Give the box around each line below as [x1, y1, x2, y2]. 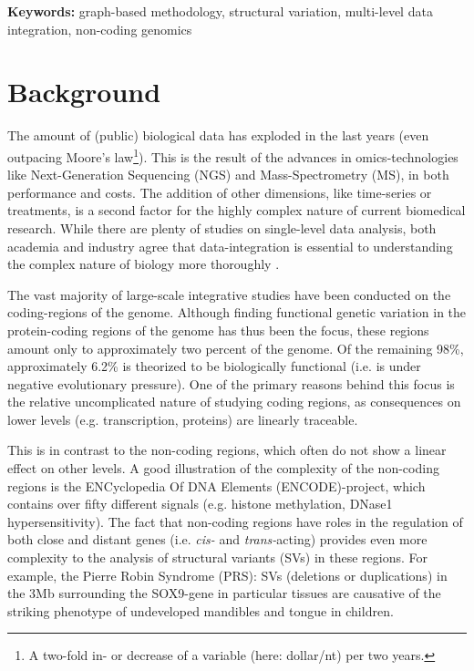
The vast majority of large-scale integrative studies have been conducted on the [7, 284, 451, 304]
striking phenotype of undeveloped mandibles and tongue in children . [7, 601, 394, 620]
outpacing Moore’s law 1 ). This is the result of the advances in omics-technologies [7, 144, 459, 166]
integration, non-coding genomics [7, 19, 192, 38]
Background [7, 73, 161, 110]
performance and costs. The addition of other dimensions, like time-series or [7, 182, 432, 201]
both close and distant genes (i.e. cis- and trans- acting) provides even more [7, 530, 428, 549]
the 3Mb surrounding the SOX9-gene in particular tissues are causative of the [7, 583, 441, 603]
